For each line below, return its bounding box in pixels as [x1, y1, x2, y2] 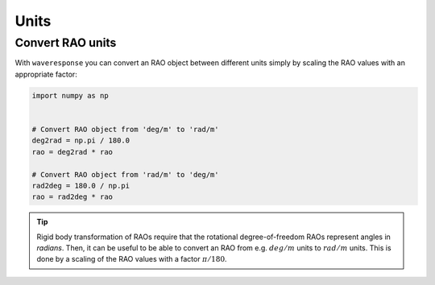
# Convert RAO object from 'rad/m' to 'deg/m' [31, 170, 219, 179]
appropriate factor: [14, 69, 78, 79]
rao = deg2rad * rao [31, 147, 113, 156]
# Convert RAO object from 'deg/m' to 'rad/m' [31, 125, 219, 134]
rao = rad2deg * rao [31, 192, 113, 201]
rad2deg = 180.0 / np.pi [31, 181, 130, 190]
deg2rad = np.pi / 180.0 [31, 136, 130, 145]
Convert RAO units [14, 35, 117, 50]
